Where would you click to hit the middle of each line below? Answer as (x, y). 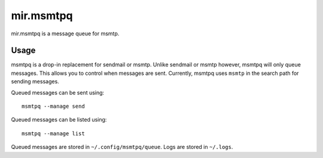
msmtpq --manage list (53, 133)
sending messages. (35, 81)
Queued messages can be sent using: (58, 92)
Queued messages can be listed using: (59, 120)
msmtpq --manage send (53, 107)
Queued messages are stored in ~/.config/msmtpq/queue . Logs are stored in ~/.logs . (122, 147)
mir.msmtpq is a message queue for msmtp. (65, 34)
